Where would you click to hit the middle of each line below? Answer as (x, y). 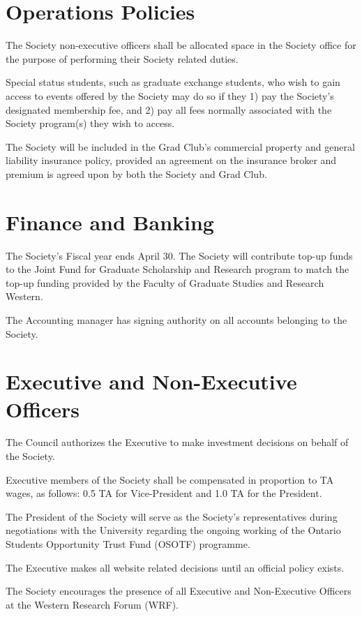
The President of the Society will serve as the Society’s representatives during (172, 516)
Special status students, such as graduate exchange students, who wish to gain (173, 82)
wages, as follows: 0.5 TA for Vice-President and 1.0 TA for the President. (164, 493)
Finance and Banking (110, 222)
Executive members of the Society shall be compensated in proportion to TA (170, 479)
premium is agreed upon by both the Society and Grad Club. (136, 173)
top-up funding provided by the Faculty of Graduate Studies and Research (165, 282)
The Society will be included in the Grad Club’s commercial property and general (180, 146)
